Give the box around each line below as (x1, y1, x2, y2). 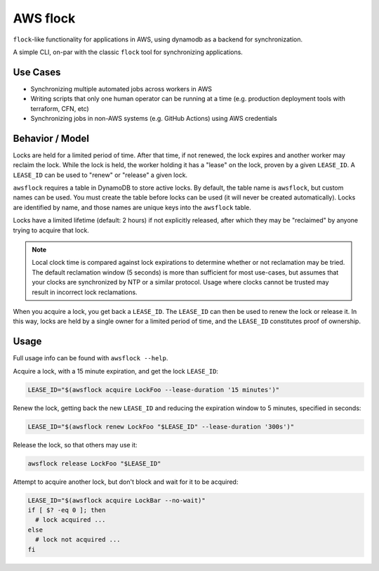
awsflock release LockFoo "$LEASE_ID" (27, 459, 161, 467)
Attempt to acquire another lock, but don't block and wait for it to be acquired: (13, 478, 239, 486)
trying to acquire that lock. (13, 225, 89, 235)
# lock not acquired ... (35, 536, 121, 544)
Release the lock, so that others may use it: (13, 440, 138, 449)
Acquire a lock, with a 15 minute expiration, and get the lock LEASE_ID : (13, 367, 219, 375)
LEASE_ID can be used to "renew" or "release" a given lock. (13, 171, 188, 179)
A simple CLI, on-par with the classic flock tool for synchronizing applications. (13, 48, 244, 56)
